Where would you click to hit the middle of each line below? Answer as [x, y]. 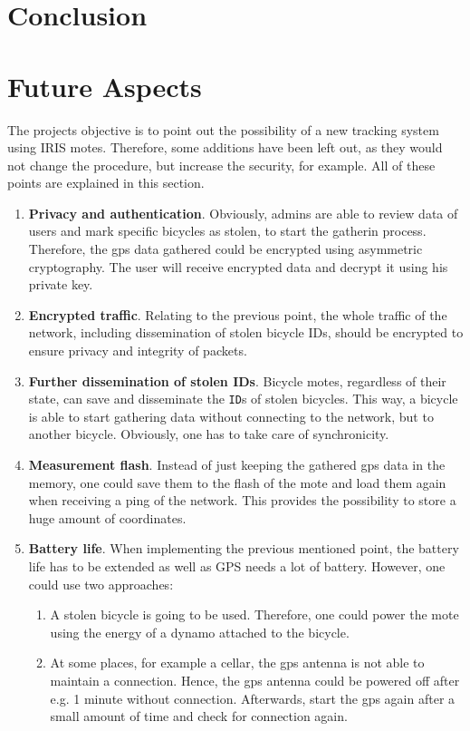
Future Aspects [105, 86]
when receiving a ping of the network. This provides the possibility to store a [242, 500]
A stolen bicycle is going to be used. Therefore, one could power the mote [254, 614]
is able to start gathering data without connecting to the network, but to [231, 416]
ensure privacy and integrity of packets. [138, 351]
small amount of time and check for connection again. [199, 716]
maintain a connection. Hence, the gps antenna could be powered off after [255, 680]
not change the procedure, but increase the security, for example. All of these [221, 165]
